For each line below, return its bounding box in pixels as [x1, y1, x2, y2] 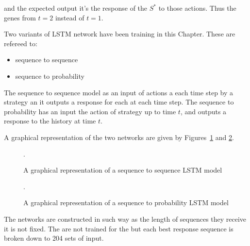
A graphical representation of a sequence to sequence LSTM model [23, 165, 222, 175]
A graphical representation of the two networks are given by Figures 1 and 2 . [4, 132, 234, 142]
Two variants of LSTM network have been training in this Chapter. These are [4, 29, 235, 39]
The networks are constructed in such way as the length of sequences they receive [4, 213, 247, 224]
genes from [4, 12, 36, 22]
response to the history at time [4, 116, 96, 126]
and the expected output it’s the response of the [4, 3, 148, 13]
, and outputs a [180, 106, 227, 116]
